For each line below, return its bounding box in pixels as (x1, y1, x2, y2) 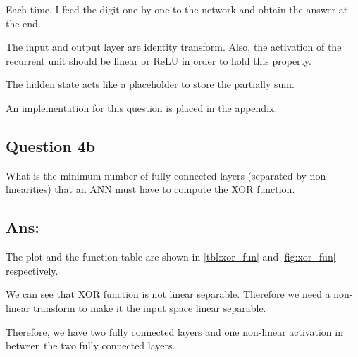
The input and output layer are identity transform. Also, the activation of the (6, 39, 342, 54)
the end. (6, 15, 41, 30)
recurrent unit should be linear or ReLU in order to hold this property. (6, 53, 311, 68)
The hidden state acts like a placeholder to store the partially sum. (6, 77, 295, 92)
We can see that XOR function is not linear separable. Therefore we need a (6, 287, 331, 301)
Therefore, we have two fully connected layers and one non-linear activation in (6, 324, 343, 339)
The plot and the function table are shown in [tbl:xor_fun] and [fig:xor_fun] (6, 249, 336, 264)
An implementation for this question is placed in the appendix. (6, 100, 278, 115)
